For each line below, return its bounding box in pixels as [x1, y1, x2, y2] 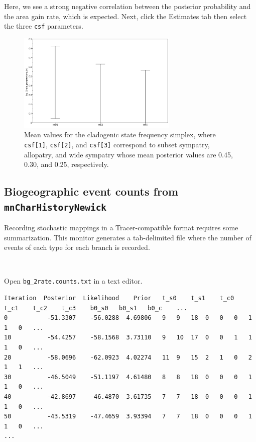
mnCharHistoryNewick [4, 202, 107, 213]
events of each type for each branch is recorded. [4, 242, 150, 252]
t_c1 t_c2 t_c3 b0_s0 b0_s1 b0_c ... [4, 304, 188, 312]
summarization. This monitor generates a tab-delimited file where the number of [4, 232, 251, 242]
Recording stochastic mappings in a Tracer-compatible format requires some [4, 222, 238, 233]
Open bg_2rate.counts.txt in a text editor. [4, 276, 143, 286]
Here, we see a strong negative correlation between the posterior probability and [4, 1, 251, 11]
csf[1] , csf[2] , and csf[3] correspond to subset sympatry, [24, 139, 210, 150]
